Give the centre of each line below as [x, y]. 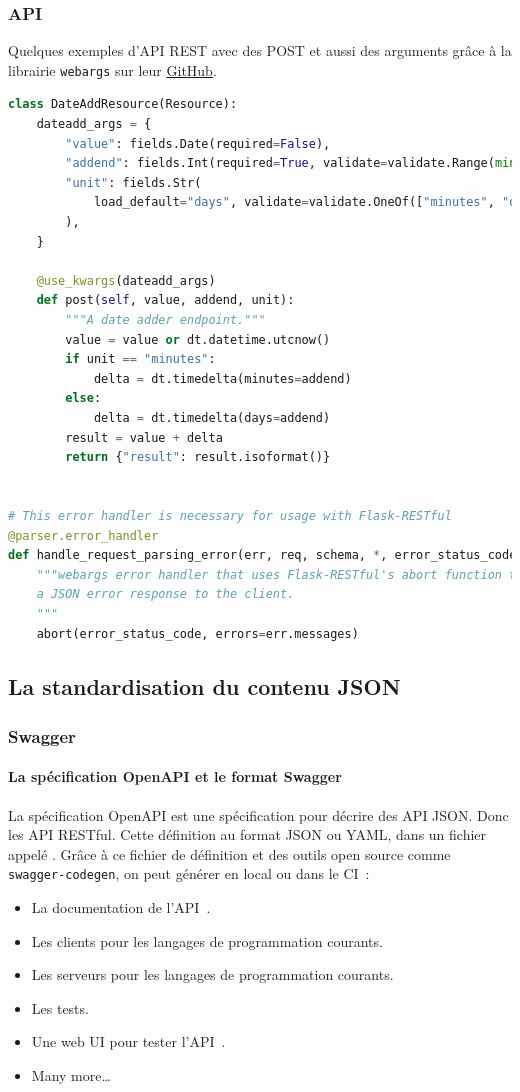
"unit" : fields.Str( [133, 182]
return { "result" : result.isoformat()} [198, 457]
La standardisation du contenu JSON [204, 686]
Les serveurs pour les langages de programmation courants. [212, 974]
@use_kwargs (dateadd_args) [126, 280]
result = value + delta [144, 437]
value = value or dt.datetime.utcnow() [198, 339]
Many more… [71, 1074]
